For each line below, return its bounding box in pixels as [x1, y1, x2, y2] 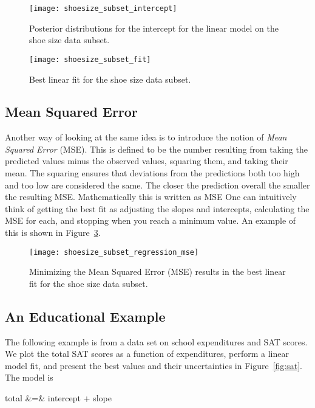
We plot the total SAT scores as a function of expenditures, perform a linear [5, 347, 289, 360]
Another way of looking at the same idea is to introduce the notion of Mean [5, 131, 287, 143]
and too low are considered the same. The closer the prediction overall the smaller [5, 178, 310, 191]
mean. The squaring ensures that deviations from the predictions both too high [5, 167, 300, 179]
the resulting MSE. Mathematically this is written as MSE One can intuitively [5, 190, 297, 203]
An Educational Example [5, 306, 166, 325]
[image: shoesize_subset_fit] [29, 55, 151, 64]
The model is [5, 371, 53, 384]
